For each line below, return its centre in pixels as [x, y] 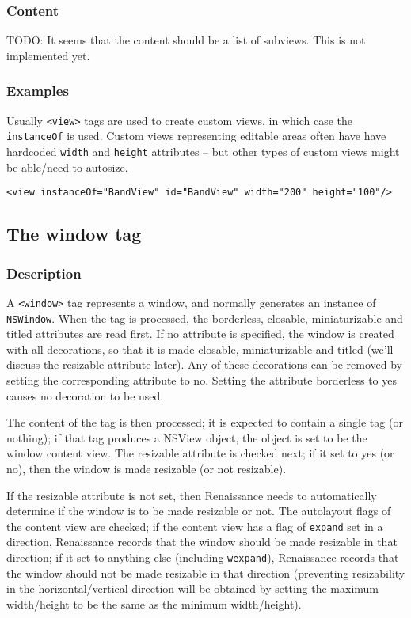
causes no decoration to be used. [85, 395]
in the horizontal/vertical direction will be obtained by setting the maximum [192, 588]
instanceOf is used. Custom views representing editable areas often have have [196, 136]
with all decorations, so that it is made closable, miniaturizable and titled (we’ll [200, 349]
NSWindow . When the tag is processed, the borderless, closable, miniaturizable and [205, 318]
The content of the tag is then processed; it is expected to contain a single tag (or [205, 422]
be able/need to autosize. [67, 167]
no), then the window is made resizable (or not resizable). [147, 468]
